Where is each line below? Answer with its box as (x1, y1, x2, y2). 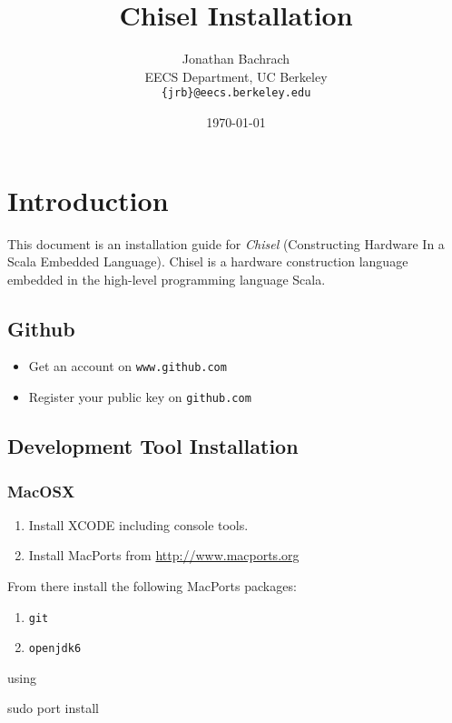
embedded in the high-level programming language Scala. (7, 269, 326, 288)
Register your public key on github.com (28, 387, 251, 407)
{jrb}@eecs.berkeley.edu (161, 86, 311, 100)
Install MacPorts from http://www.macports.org (28, 546, 300, 565)
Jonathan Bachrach (182, 49, 290, 68)
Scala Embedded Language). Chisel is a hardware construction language (7, 252, 408, 271)
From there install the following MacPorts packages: (7, 576, 297, 595)
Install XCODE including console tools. (28, 515, 249, 534)
